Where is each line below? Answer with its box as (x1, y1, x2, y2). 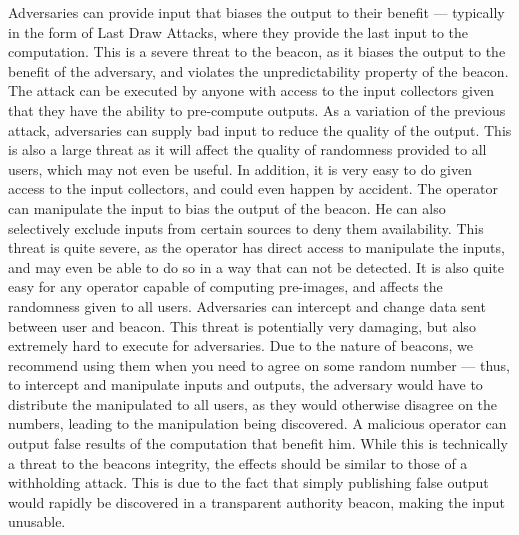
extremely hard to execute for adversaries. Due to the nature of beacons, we (8, 335, 473, 356)
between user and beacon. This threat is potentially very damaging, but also (8, 315, 476, 336)
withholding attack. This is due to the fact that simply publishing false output (8, 472, 489, 493)
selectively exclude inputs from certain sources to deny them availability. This (8, 217, 484, 238)
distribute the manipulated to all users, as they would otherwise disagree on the (8, 393, 498, 414)
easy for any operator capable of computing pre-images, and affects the (8, 276, 443, 297)
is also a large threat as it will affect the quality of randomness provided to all (8, 139, 487, 160)
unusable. (8, 511, 66, 532)
